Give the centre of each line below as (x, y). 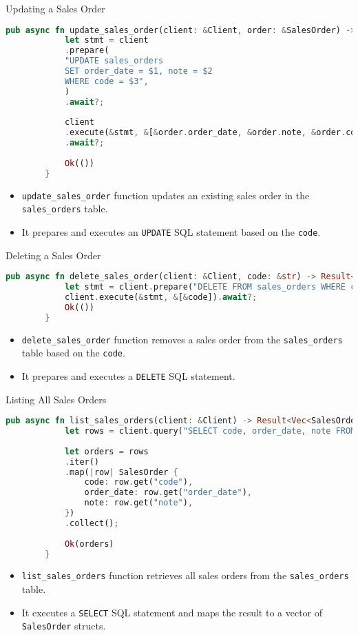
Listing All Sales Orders (56, 399)
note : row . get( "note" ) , (139, 503)
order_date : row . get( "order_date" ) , (168, 493)
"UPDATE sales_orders (114, 61)
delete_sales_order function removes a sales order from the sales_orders (182, 339)
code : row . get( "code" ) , (139, 482)
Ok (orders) (89, 544)
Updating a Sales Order (55, 8)
